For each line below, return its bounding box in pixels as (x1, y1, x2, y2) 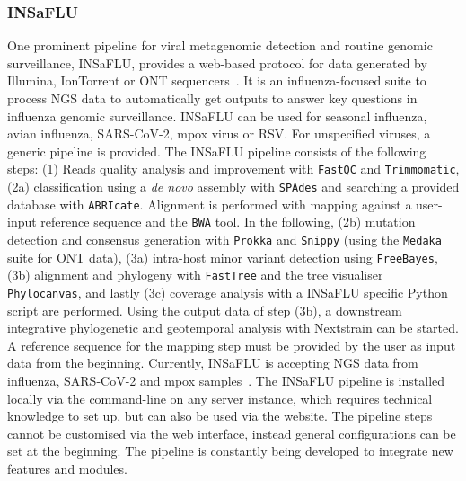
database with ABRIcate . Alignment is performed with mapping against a (7, 194, 412, 213)
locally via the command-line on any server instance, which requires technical (7, 388, 433, 407)
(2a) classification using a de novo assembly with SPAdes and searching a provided (7, 177, 460, 196)
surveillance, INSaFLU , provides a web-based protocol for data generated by (7, 53, 427, 72)
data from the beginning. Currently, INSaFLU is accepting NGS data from (7, 353, 418, 372)
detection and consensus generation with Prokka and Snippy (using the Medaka (7, 230, 442, 248)
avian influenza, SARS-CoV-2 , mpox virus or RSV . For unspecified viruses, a (7, 124, 431, 143)
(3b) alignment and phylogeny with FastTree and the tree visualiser (7, 265, 383, 284)
